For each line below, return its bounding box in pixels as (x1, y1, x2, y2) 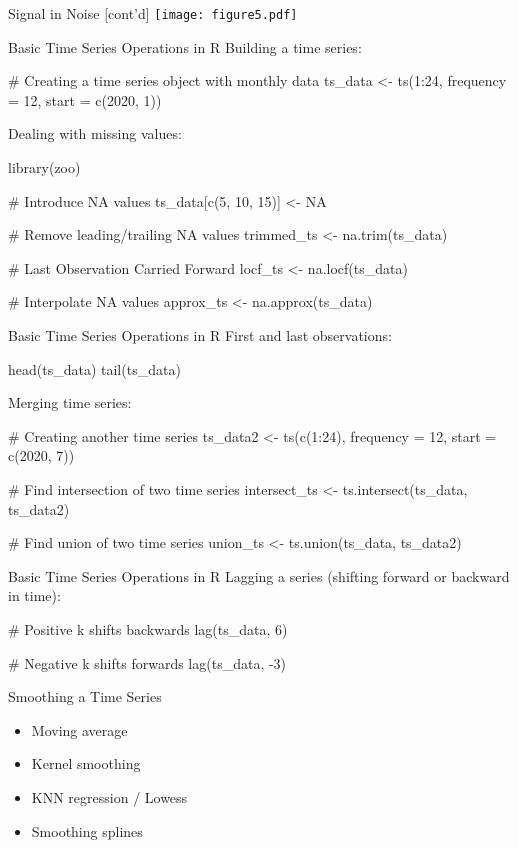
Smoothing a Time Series (8, 686, 162, 707)
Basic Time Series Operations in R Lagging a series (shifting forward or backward (8, 565, 510, 586)
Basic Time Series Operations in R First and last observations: (8, 325, 392, 345)
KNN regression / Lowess (31, 786, 188, 807)
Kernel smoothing (31, 753, 141, 774)
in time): (8, 585, 61, 606)
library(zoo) (8, 157, 81, 178)
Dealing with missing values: (8, 123, 182, 144)
